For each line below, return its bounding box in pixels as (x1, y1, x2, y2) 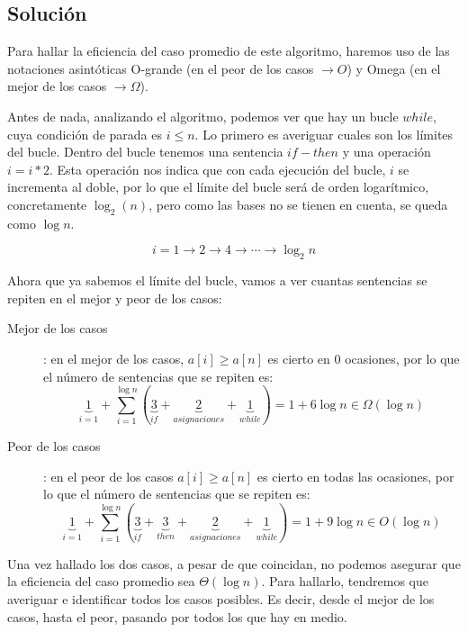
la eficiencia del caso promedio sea (7, 572, 195, 591)
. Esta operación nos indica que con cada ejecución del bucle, (49, 159, 386, 178)
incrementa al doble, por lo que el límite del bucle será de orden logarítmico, (7, 177, 429, 196)
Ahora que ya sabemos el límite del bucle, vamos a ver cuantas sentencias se (7, 271, 427, 290)
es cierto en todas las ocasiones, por (256, 466, 454, 485)
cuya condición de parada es (7, 124, 163, 143)
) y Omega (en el (346, 59, 441, 77)
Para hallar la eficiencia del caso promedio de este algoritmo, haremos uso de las (7, 41, 450, 60)
